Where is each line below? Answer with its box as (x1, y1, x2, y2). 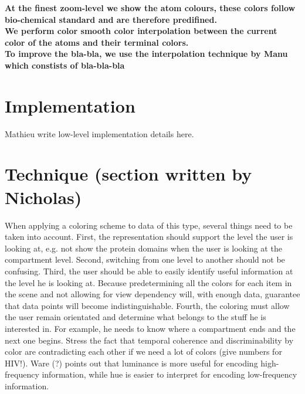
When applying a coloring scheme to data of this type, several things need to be (5, 219, 293, 231)
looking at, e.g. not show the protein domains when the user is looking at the (5, 242, 282, 254)
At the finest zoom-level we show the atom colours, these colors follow (5, 2, 296, 13)
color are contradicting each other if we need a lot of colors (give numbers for (5, 345, 282, 358)
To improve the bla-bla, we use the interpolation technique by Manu (5, 47, 288, 60)
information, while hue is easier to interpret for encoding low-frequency (42, 368, 297, 381)
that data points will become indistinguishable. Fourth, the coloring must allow (5, 299, 290, 311)
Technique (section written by (5, 162, 252, 186)
